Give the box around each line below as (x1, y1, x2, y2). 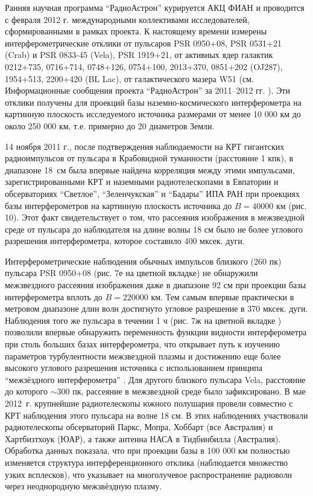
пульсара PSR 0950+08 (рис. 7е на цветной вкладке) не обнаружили (5, 266, 258, 279)
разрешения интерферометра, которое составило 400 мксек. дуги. (5, 234, 245, 247)
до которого (5, 385, 48, 398)
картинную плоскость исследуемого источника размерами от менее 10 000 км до (5, 108, 301, 120)
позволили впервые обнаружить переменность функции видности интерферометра (5, 326, 307, 338)
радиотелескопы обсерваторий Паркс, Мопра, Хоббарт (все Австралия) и (5, 420, 273, 433)
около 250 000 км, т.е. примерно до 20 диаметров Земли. (5, 119, 215, 132)
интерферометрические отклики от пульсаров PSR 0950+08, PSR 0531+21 (5, 36, 282, 49)
